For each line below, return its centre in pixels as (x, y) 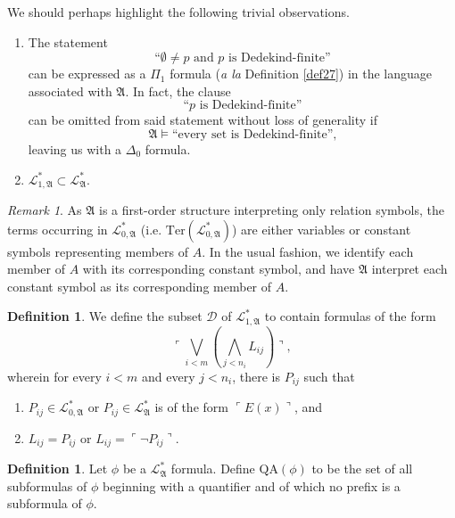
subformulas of (47, 485)
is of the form (191, 407)
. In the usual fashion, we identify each (308, 251)
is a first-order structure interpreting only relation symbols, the (272, 210)
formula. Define (213, 469)
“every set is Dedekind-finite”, (254, 134)
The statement (68, 41)
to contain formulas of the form (350, 316)
